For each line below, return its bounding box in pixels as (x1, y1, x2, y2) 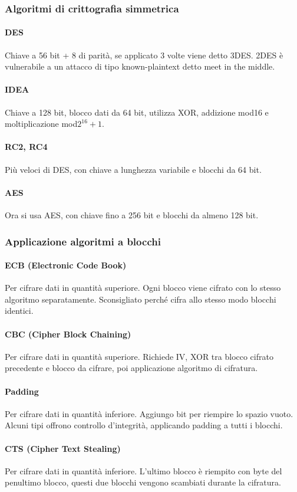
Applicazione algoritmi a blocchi (5, 234, 161, 248)
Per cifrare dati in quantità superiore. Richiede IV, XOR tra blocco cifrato (5, 350, 273, 362)
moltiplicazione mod (5, 117, 78, 130)
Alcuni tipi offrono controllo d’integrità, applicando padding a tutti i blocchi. (5, 419, 283, 431)
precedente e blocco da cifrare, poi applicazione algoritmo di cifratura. (5, 362, 258, 374)
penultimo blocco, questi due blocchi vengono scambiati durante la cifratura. (5, 476, 281, 488)
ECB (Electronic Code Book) (5, 259, 127, 271)
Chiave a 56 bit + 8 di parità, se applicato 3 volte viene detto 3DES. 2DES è (5, 48, 283, 61)
